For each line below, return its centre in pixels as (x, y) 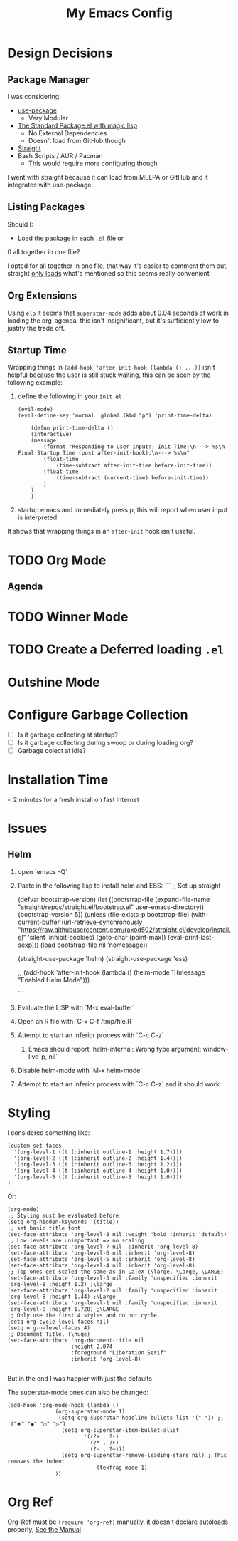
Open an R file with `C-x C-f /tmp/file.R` (75, 1021)
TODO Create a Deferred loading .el (116, 649)
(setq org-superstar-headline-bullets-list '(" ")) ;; (141, 1418)
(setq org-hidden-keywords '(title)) (63, 1222)
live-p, (38, 1057)
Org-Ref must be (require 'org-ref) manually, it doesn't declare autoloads (118, 1522)
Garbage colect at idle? (52, 750)
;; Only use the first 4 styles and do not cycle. (84, 1315)
